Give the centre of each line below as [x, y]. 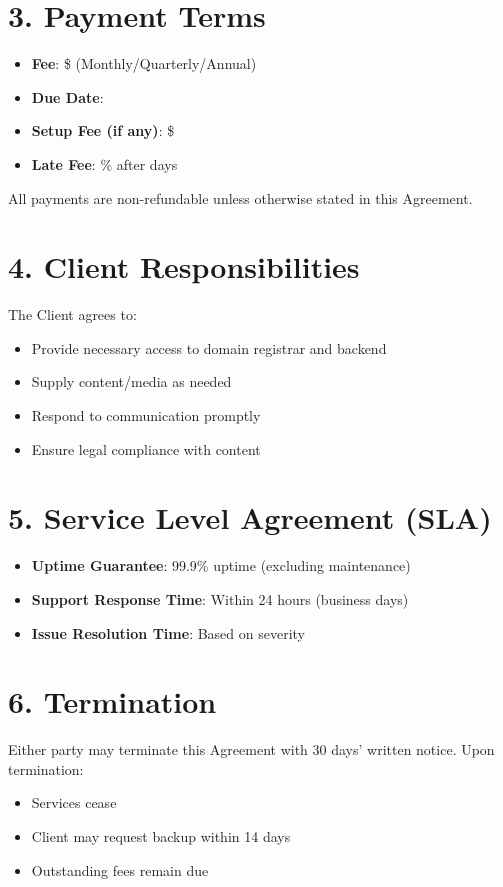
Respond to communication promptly [146, 415]
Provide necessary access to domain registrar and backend [209, 347]
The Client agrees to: [72, 314]
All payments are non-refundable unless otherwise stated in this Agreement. [240, 197]
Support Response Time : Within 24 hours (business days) [220, 598]
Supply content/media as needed [131, 381]
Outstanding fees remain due [120, 869]
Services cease [74, 802]
